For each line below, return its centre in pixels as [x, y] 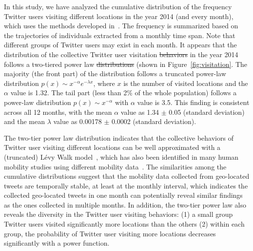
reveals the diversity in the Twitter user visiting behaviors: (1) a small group [118, 214]
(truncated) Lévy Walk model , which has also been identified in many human [121, 157]
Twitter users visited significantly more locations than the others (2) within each [124, 224]
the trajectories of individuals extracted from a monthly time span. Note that [120, 35]
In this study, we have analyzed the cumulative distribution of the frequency [118, 6]
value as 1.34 [140, 112]
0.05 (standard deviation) [207, 112]
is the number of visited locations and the [186, 83]
